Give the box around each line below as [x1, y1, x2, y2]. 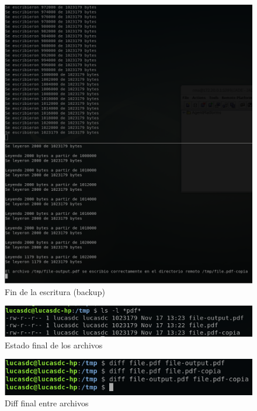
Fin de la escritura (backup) [5, 285, 105, 297]
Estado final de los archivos [5, 338, 103, 351]
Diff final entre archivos [5, 397, 89, 409]
